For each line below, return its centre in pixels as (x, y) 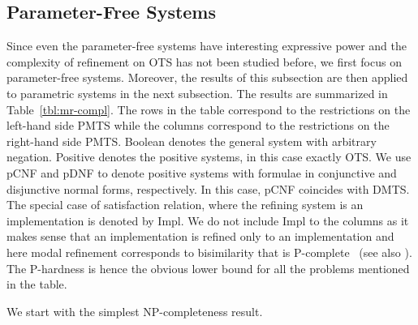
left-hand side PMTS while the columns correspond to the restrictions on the (198, 125)
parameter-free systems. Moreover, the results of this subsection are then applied (207, 77)
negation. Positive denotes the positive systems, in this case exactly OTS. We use (209, 157)
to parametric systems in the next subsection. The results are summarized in (197, 93)
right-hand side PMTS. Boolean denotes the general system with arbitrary (192, 141)
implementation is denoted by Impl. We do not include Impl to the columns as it (208, 220)
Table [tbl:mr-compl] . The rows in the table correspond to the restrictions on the (209, 109)
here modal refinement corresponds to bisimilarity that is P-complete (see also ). (209, 252)
